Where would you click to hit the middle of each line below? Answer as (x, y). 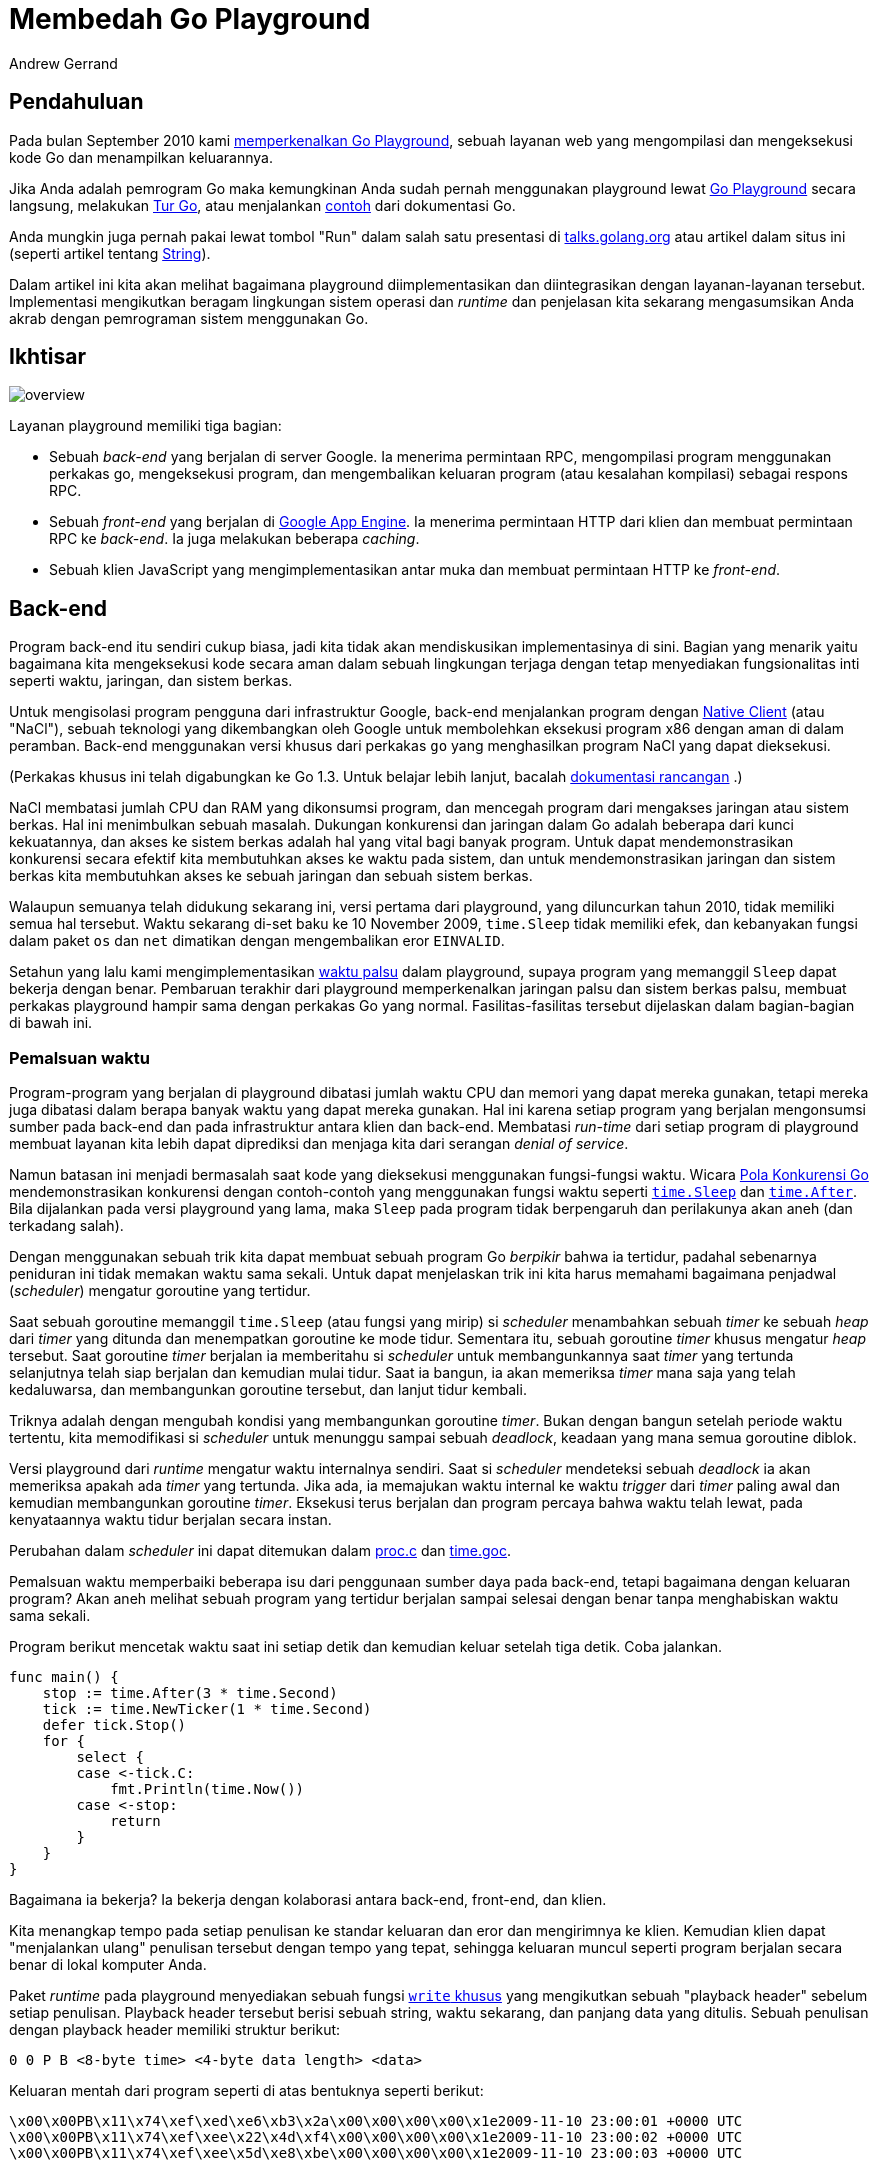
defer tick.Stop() (114, 1725)
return (135, 1821)
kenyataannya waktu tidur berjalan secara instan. (170, 1520)
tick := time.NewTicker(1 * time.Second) (207, 1709)
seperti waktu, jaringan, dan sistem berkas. (151, 681)
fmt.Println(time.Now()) (207, 1789)
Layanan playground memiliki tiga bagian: (145, 426)
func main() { (64, 1677)
